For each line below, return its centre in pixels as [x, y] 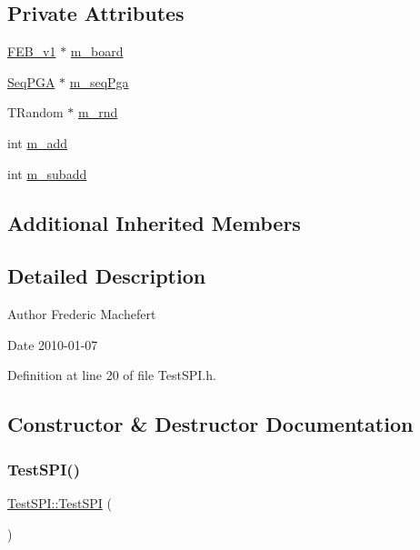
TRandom [35, 112]
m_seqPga [99, 81]
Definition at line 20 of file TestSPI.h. [112, 375]
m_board [97, 51]
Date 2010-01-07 [53, 344]
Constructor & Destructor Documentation [210, 424]
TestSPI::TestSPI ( [60, 502]
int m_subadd [47, 173]
